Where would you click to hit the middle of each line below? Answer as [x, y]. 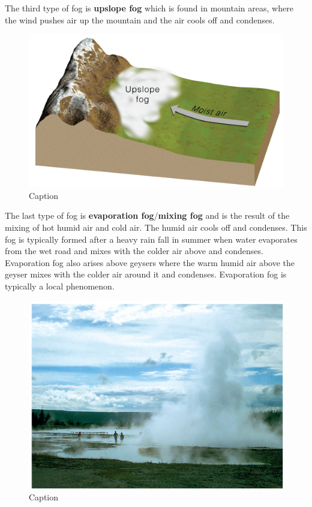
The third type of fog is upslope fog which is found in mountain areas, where [149, 8]
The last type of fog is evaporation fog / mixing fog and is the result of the [147, 215]
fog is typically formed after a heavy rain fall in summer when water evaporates [151, 239]
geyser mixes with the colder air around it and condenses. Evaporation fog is [146, 274]
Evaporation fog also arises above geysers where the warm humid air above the [150, 262]
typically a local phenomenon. [60, 286]
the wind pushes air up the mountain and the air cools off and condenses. [140, 19]
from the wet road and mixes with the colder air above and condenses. [134, 251]
